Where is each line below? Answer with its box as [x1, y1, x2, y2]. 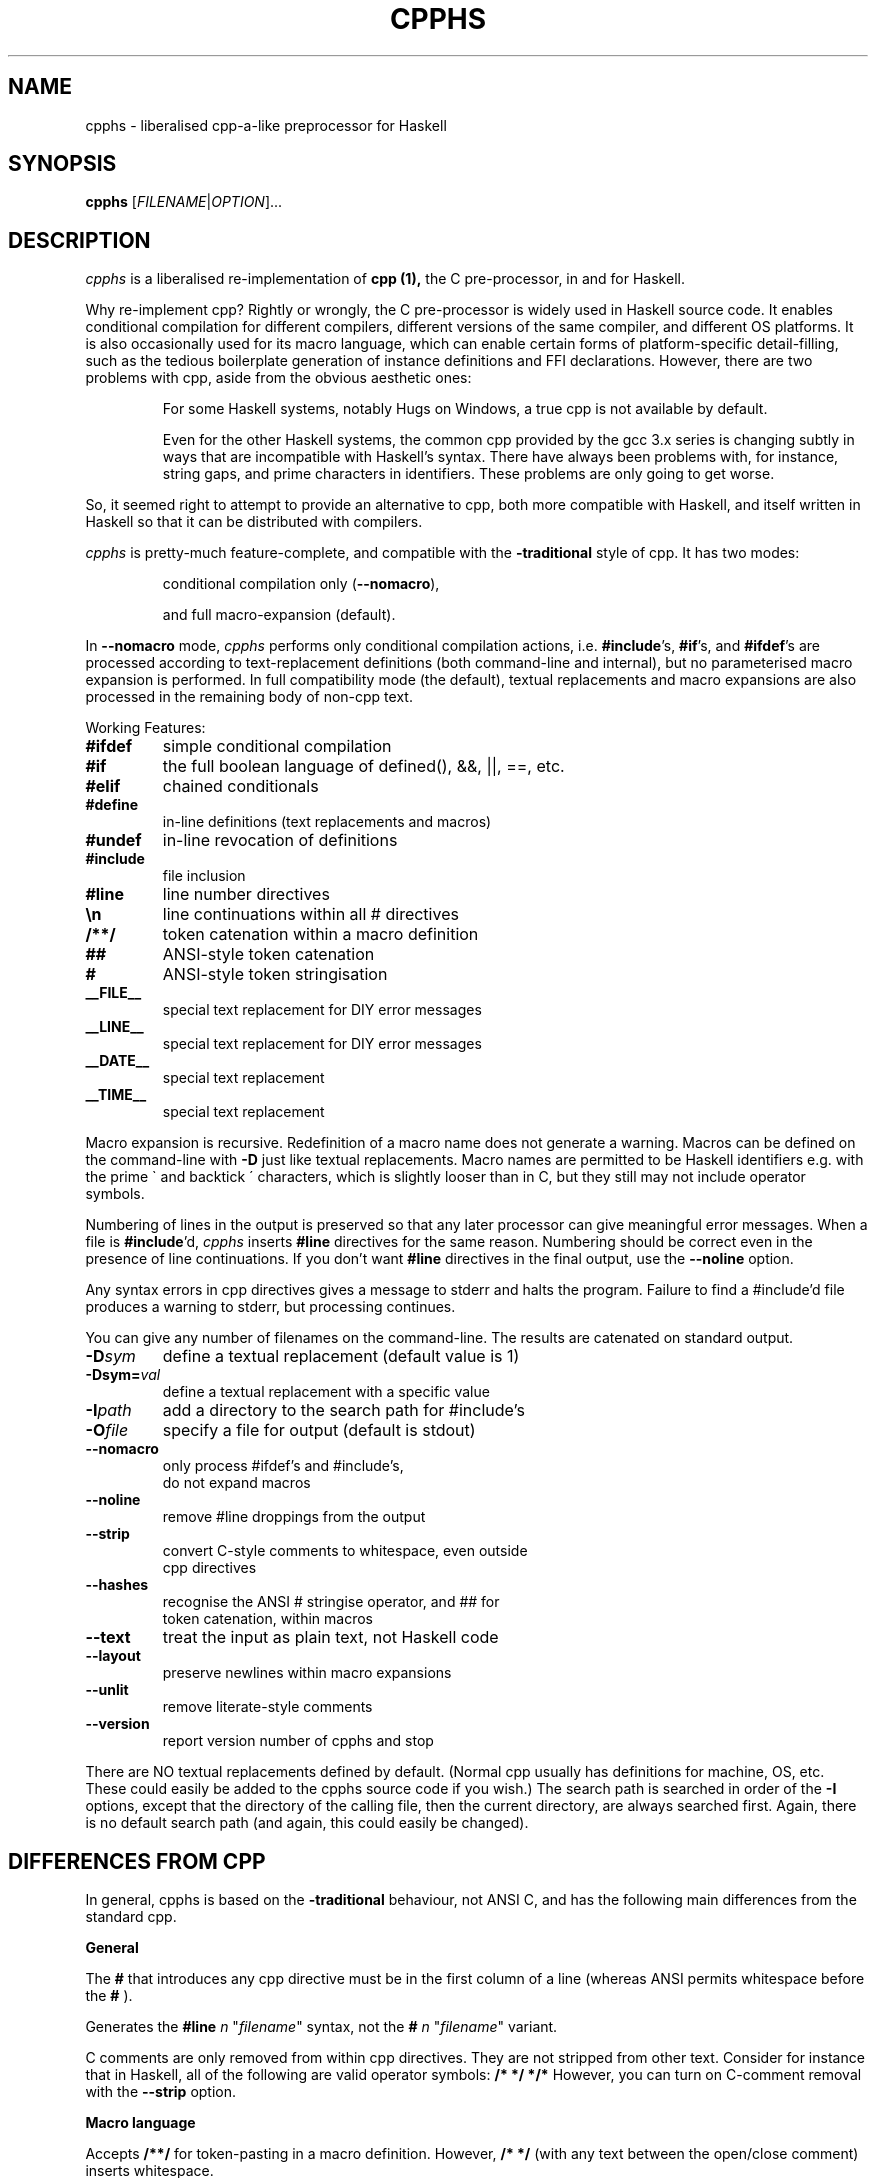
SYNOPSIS [8, 151, 117, 177]
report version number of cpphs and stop [162, 1732, 434, 1750]
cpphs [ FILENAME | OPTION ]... [85, 193, 283, 211]
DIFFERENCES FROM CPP [8, 1848, 266, 1874]
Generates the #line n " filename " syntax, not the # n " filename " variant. [85, 2018, 558, 2036]
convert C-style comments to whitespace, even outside [162, 1542, 528, 1560]
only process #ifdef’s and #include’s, [162, 1457, 404, 1475]
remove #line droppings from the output [162, 1508, 426, 1526]
